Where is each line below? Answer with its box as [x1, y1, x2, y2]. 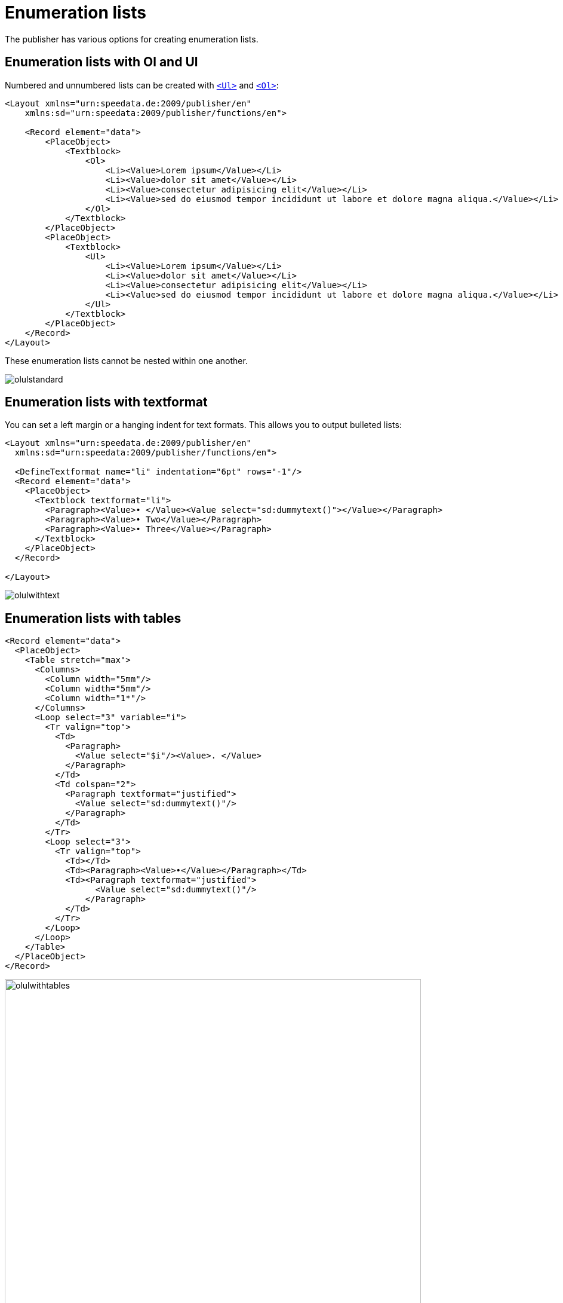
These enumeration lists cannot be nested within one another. [5, 355, 248, 366]
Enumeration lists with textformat [5, 394, 208, 410]
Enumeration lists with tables [5, 610, 181, 626]
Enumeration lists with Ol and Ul [5, 54, 198, 70]
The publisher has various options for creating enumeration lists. [5, 33, 259, 44]
